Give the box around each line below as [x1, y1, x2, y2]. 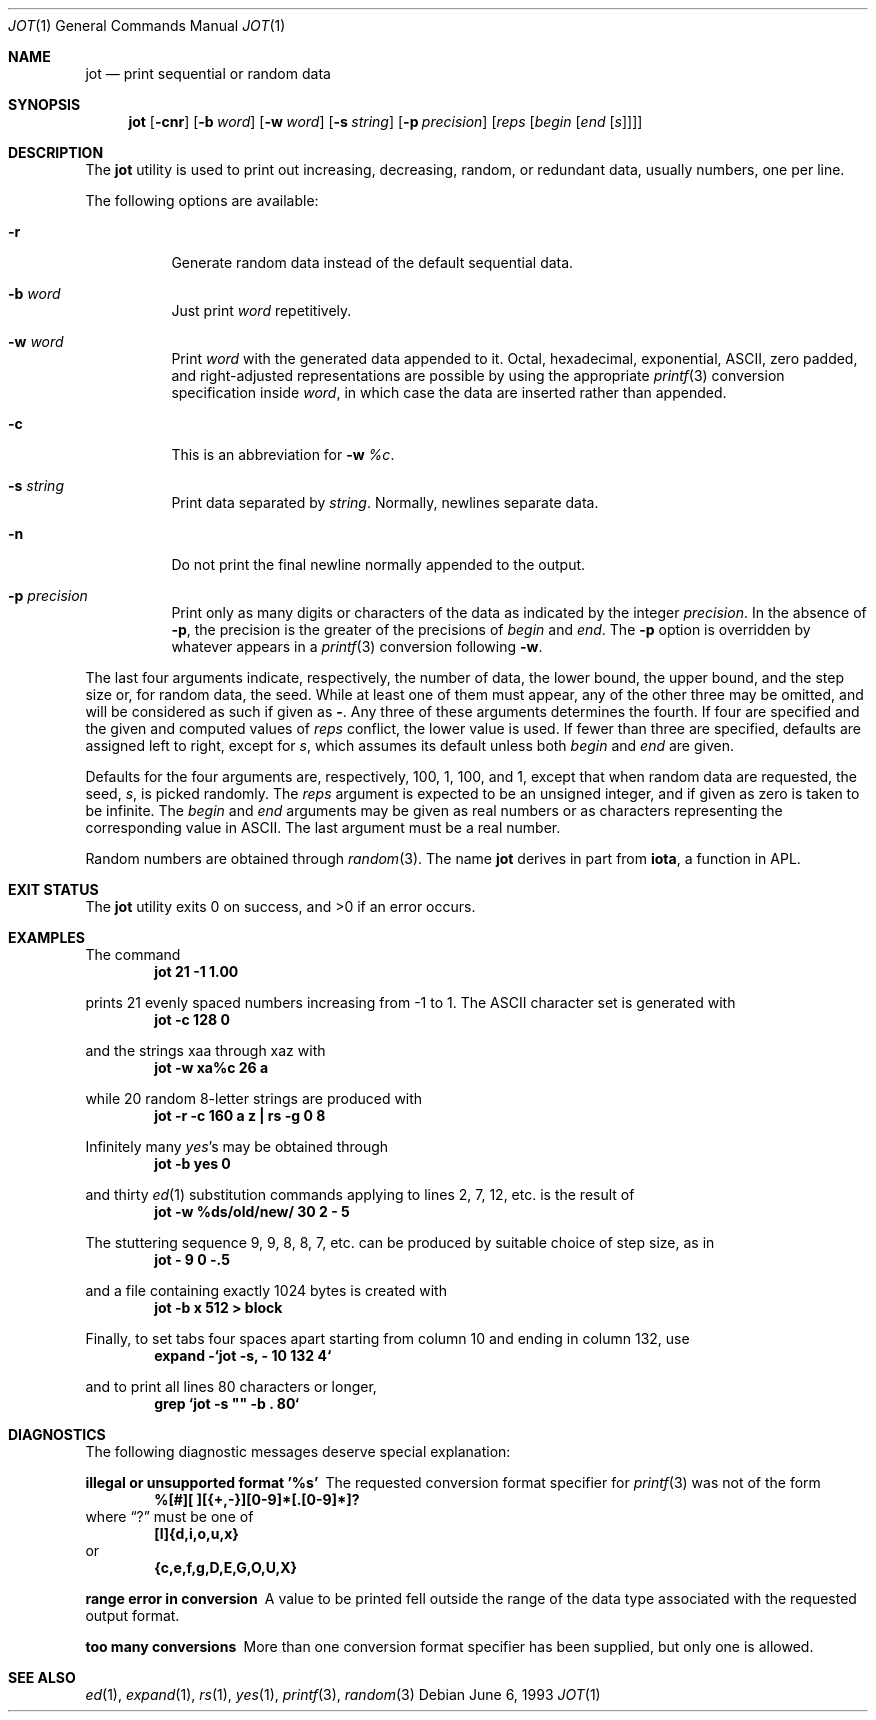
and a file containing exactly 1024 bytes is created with [85, 1282, 447, 1299]
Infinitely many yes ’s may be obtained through [85, 1138, 389, 1155]
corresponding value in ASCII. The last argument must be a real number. [85, 819, 561, 836]
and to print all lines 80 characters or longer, [85, 1378, 377, 1395]
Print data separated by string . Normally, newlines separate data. [171, 494, 599, 511]
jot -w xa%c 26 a [154, 1059, 269, 1076]
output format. [85, 1607, 180, 1624]
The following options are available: [85, 192, 319, 209]
